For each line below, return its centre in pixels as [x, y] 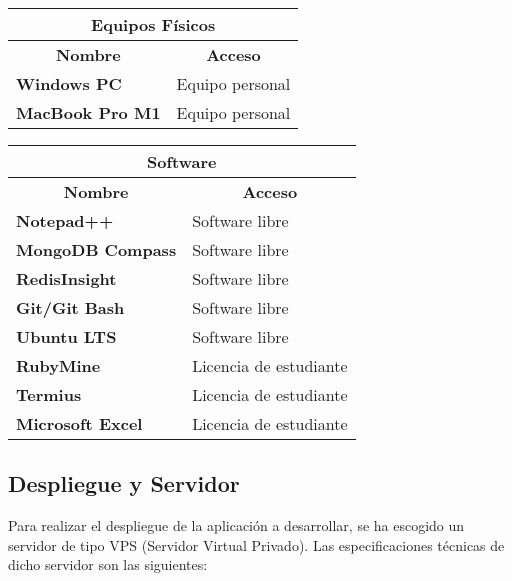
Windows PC [69, 83]
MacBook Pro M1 [88, 112]
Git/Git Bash [70, 307]
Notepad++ [65, 220]
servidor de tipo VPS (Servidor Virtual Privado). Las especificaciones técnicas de [256, 544]
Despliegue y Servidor [124, 483]
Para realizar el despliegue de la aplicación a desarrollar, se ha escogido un [236, 525]
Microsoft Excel [79, 423]
